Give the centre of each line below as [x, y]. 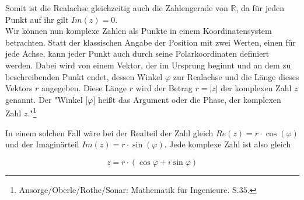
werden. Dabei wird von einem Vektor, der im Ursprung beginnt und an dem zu [148, 65]
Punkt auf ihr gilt [37, 19]
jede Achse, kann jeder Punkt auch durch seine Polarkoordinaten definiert [137, 54]
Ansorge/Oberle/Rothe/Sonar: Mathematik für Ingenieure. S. [129, 189]
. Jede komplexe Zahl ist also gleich [228, 144]
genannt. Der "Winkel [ [47, 99]
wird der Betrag [164, 88]
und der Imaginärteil [42, 144]
